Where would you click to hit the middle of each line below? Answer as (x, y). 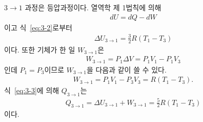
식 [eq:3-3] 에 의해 (32, 90)
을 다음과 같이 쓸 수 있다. (126, 69)
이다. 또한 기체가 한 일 (40, 49)
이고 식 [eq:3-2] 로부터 (38, 27)
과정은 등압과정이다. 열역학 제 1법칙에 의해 (93, 7)
